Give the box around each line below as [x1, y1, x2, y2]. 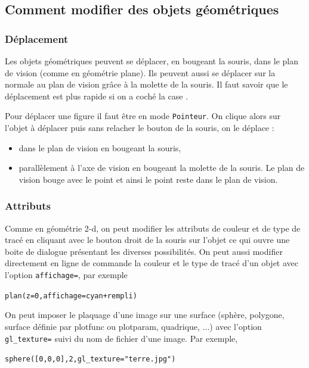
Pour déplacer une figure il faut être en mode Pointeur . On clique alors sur [5, 110, 281, 122]
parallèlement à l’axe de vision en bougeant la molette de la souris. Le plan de [18, 161, 305, 174]
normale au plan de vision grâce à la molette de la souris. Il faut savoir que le [5, 78, 288, 91]
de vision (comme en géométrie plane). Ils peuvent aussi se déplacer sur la [5, 66, 276, 79]
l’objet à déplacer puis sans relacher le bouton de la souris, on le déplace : [5, 121, 274, 134]
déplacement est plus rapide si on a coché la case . [5, 89, 189, 102]
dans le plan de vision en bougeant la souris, [18, 141, 181, 154]
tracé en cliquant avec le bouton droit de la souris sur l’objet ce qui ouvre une [5, 233, 290, 246]
